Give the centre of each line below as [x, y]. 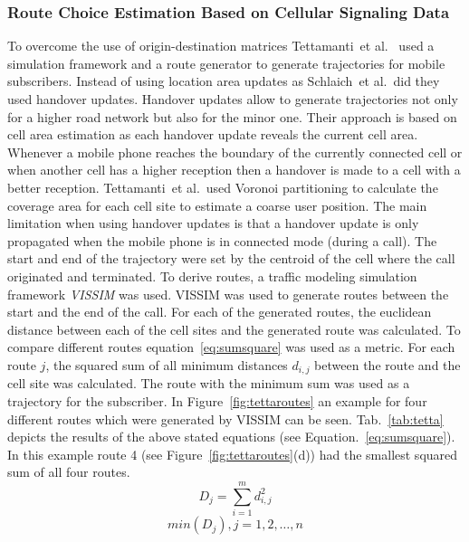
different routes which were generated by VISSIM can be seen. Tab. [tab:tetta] [225, 418]
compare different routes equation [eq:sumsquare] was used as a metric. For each [231, 347]
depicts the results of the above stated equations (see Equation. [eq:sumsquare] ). [231, 437]
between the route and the [388, 364]
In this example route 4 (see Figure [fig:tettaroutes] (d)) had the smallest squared [233, 454]
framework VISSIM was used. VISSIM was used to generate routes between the [228, 294]
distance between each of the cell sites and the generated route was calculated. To [234, 329]
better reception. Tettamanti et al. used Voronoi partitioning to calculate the [223, 187]
